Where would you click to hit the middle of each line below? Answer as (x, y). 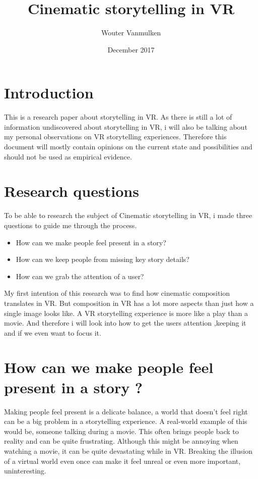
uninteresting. (25, 471)
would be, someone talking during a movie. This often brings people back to (121, 431)
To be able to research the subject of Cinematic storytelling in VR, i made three (128, 215)
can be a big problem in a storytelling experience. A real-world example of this (126, 421)
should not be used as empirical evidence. (68, 156)
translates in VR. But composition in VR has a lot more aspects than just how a (129, 303)
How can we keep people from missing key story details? (103, 259)
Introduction (49, 93)
